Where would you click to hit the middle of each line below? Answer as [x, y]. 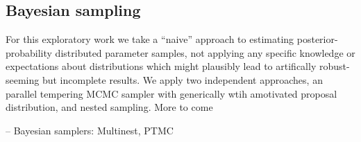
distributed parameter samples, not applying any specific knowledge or [205, 52]
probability [29, 52]
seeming [23, 79]
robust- [334, 66]
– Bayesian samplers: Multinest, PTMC [90, 130]
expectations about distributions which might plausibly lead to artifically [161, 66]
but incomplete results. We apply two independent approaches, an [182, 79]
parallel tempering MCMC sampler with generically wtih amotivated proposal [171, 93]
